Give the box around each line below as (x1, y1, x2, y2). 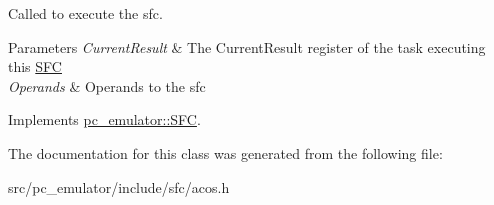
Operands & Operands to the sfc (8, 75, 206, 96)
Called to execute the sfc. (8, 3, 163, 23)
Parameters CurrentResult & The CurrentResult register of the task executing (8, 36, 486, 57)
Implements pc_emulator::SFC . (8, 109, 201, 130)
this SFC (8, 56, 62, 77)
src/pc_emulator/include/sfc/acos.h (8, 176, 230, 197)
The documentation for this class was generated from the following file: (8, 142, 443, 163)
